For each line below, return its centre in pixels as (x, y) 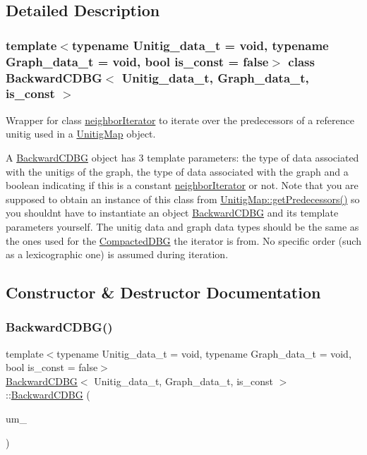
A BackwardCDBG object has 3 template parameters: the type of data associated (182, 157)
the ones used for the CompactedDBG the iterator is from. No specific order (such (183, 240)
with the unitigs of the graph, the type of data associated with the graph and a (177, 171)
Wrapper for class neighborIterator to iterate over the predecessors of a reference (180, 120)
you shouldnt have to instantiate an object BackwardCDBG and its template (172, 213)
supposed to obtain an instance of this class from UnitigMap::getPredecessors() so (183, 199)
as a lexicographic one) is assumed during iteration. (117, 254)
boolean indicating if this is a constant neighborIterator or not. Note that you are (182, 185)
